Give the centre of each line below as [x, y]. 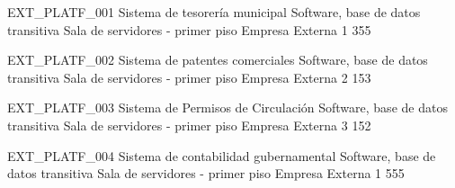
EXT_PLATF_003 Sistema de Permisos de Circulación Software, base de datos [227, 107]
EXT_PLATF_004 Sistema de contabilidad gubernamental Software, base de [222, 155]
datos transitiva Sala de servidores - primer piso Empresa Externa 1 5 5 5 [206, 173]
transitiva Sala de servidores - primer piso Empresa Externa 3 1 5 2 [189, 125]
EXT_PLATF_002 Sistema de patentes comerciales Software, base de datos [218, 60]
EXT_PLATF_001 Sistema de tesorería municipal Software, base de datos [214, 12]
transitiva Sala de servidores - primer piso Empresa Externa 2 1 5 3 [189, 77]
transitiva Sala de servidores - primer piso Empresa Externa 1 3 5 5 [189, 29]
